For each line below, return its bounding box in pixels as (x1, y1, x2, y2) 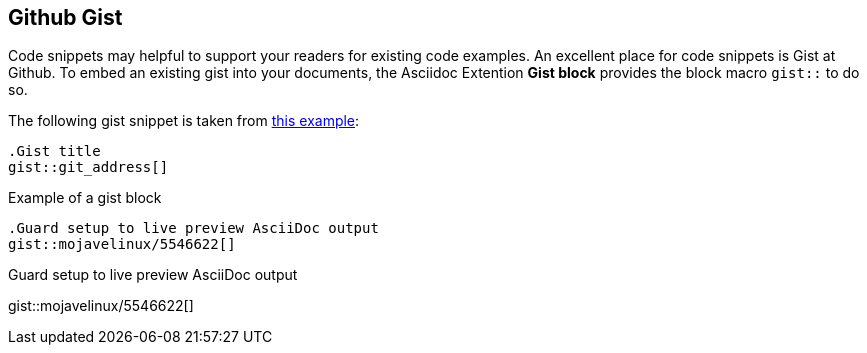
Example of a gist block (8, 189, 162, 207)
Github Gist (8, 5, 123, 30)
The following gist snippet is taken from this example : (8, 112, 360, 130)
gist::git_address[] (8, 159, 169, 176)
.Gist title (8, 143, 101, 160)
